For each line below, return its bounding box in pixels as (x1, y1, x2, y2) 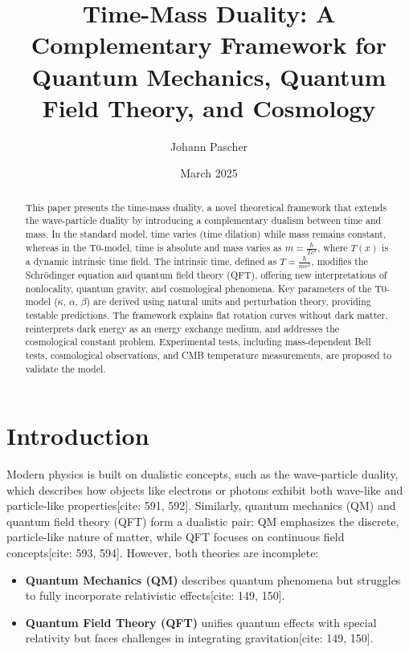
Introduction (6, 419, 149, 452)
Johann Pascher (170, 137, 248, 154)
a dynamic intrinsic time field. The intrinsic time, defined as (25, 254, 277, 267)
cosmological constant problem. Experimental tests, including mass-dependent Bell (25, 335, 371, 348)
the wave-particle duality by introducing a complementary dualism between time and (25, 214, 382, 227)
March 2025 (180, 165, 238, 181)
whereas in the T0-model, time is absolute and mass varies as (25, 240, 282, 254)
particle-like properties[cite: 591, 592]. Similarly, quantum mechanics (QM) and (6, 497, 396, 514)
